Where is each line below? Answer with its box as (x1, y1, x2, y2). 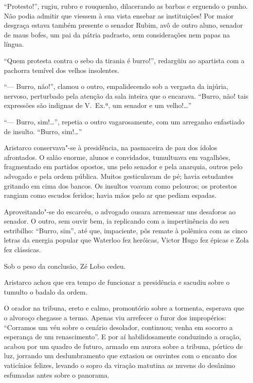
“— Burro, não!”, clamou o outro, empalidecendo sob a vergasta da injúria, (4, 81, 229, 91)
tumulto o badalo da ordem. (4, 286, 88, 296)
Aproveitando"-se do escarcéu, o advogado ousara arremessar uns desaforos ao (4, 206, 236, 216)
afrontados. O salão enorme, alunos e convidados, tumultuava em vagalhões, (4, 152, 231, 162)
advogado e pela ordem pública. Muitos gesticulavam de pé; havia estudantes (4, 171, 234, 181)
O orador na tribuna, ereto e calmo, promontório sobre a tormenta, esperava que (4, 303, 244, 313)
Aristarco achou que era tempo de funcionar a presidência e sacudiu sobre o (4, 277, 230, 287)
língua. (4, 39, 24, 49)
